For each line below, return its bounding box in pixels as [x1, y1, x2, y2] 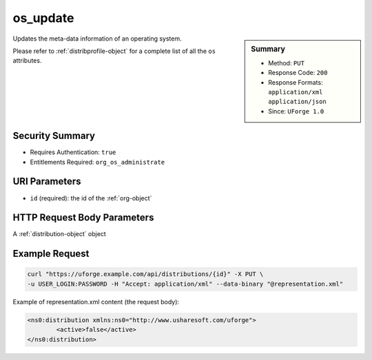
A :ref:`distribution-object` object [12, 230, 106, 238]
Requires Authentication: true [30, 148, 116, 156]
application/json [268, 98, 327, 106]
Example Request [12, 248, 90, 260]
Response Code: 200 [268, 69, 328, 77]
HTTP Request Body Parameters [12, 212, 154, 224]
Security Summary [12, 130, 96, 142]
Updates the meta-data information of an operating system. [12, 34, 182, 43]
